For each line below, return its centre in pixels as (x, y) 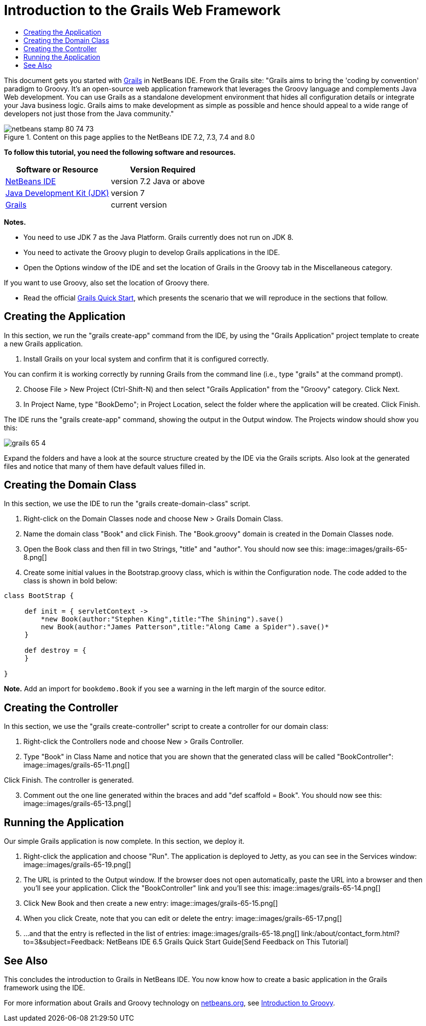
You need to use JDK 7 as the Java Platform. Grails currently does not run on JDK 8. (159, 237)
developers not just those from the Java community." (89, 113)
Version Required (163, 169)
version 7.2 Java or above (158, 181)
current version (139, 204)
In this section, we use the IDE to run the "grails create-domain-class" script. (127, 504)
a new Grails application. (43, 343)
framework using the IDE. (45, 987)
